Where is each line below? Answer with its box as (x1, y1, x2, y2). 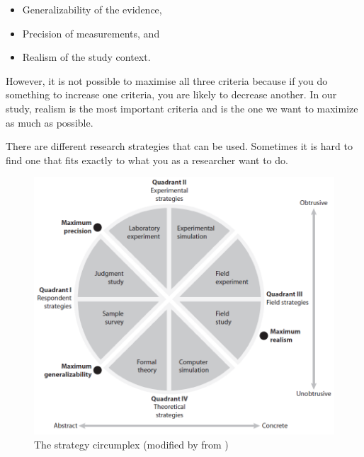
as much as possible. (6, 115, 93, 129)
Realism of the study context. (22, 50, 151, 64)
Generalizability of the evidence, (22, 2, 162, 16)
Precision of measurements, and (22, 25, 160, 40)
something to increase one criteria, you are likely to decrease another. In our (6, 87, 337, 102)
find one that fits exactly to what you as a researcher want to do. (6, 152, 288, 167)
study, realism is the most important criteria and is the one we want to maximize (6, 100, 358, 115)
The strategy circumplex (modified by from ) (34, 436, 229, 451)
